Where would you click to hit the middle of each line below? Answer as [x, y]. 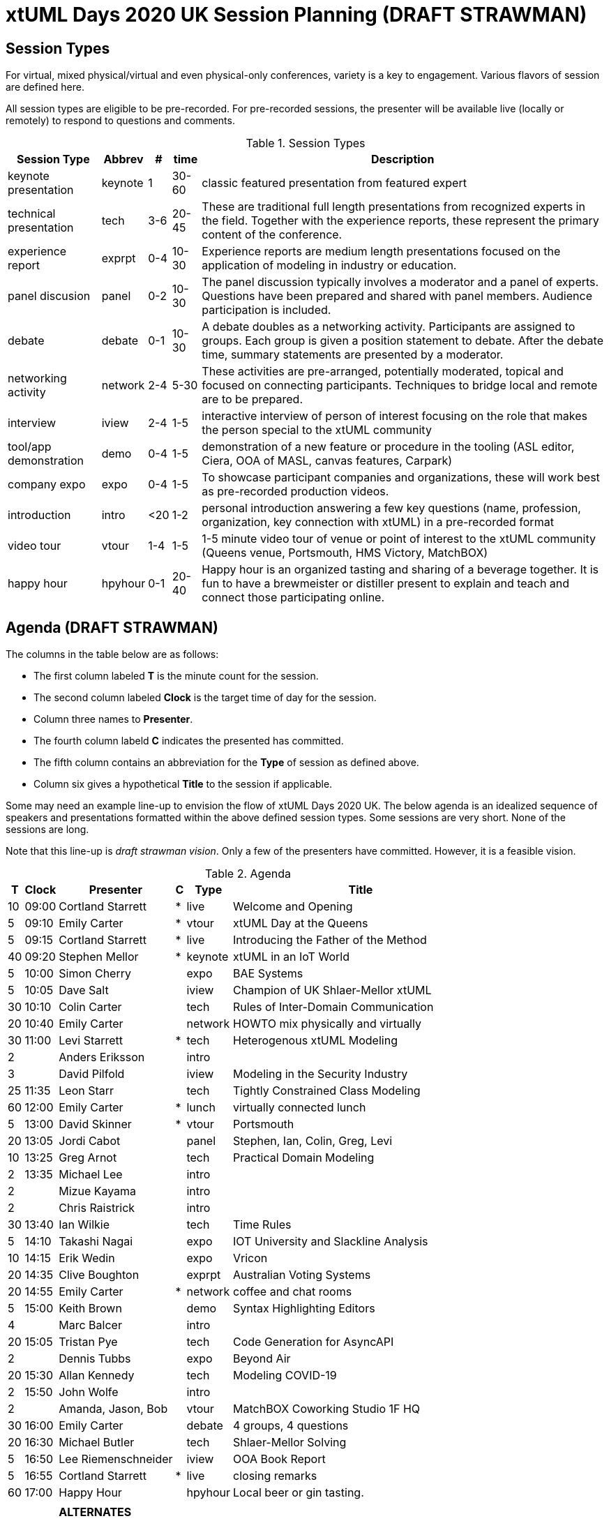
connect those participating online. [293, 598]
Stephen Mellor [99, 957]
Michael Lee [91, 1175]
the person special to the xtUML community [317, 430]
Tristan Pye [88, 1342]
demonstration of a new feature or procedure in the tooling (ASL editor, [388, 447]
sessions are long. [47, 830]
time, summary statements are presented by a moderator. [353, 355]
